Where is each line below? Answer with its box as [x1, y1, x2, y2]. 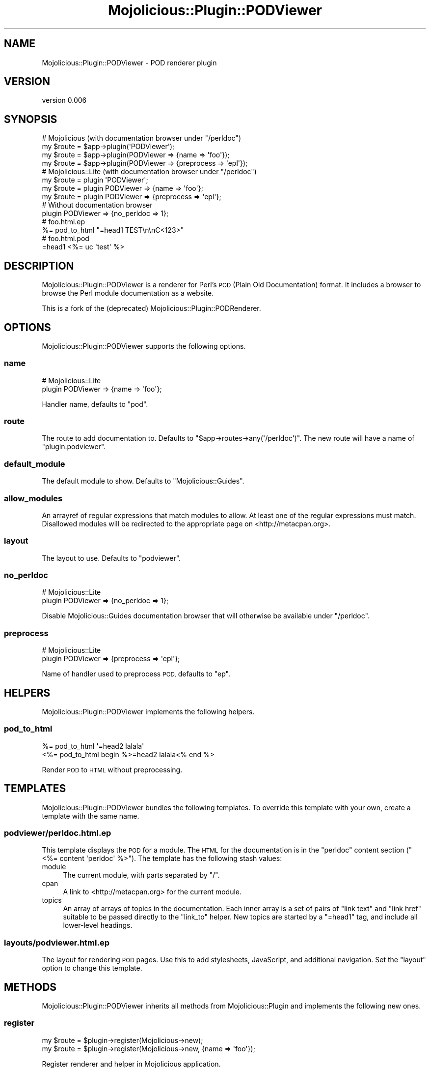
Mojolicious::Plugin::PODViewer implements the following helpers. [42, 707, 255, 716]
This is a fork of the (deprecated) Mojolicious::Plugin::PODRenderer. [42, 304, 261, 313]
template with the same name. [42, 811, 139, 820]
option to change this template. [42, 964, 142, 973]
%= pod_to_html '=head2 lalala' [42, 741, 144, 750]
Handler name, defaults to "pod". [42, 399, 148, 408]
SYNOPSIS [4, 113, 57, 125]
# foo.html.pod [42, 234, 89, 243]
